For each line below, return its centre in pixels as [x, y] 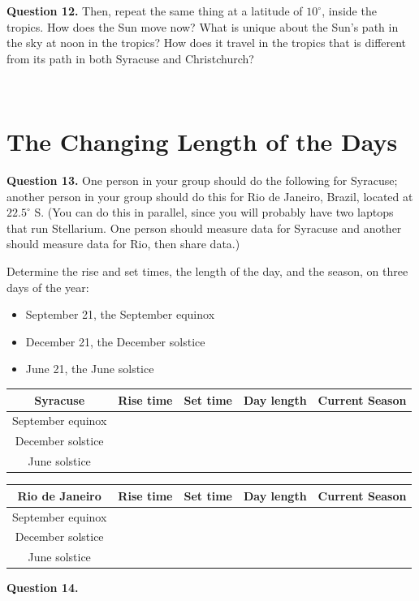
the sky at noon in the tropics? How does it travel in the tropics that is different [207, 43]
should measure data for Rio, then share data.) [123, 244]
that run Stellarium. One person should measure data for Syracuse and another [204, 228]
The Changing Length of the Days [202, 142]
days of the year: [48, 287]
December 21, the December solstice [115, 341]
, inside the [349, 11]
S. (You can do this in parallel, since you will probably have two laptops [214, 212]
